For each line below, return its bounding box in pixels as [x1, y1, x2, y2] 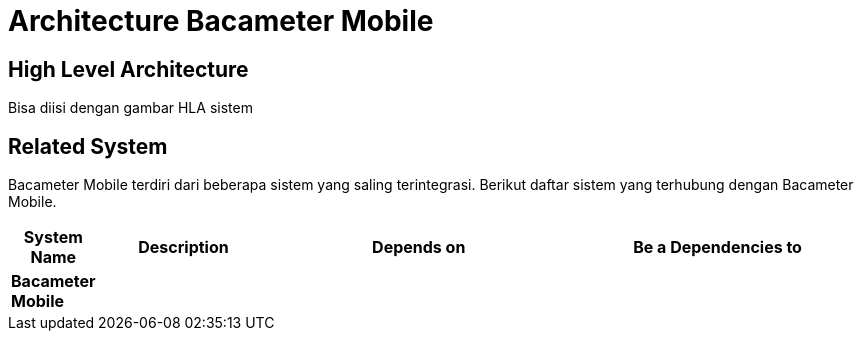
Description [138, 237, 229, 258]
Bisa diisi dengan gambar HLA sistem [8, 99, 253, 117]
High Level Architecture [8, 56, 249, 82]
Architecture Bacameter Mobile [8, 4, 434, 38]
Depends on [372, 237, 466, 258]
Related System [8, 133, 168, 159]
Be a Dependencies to [633, 237, 802, 258]
